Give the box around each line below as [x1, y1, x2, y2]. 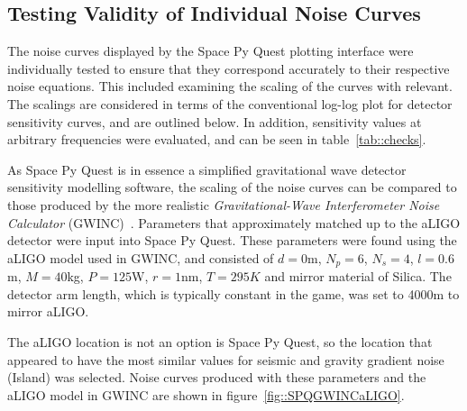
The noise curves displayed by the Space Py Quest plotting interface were [7, 41, 414, 60]
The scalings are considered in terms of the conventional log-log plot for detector [7, 94, 453, 113]
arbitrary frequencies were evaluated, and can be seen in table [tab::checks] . [7, 130, 426, 149]
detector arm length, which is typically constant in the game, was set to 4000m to [7, 284, 460, 303]
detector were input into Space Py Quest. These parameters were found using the [7, 231, 457, 250]
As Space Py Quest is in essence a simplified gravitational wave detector [7, 160, 407, 178]
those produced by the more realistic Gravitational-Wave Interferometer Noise [7, 195, 440, 214]
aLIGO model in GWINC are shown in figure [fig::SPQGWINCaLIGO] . [7, 385, 405, 404]
